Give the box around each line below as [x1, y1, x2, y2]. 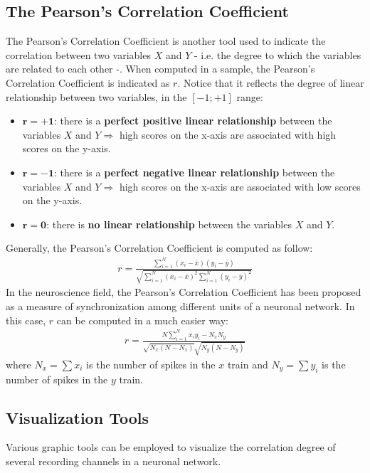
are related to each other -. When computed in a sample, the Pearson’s [6, 61, 315, 76]
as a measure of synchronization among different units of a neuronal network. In [6, 299, 355, 314]
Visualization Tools [6, 406, 149, 428]
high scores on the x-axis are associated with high [119, 127, 337, 142]
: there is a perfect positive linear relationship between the [54, 113, 332, 128]
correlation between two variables [6, 47, 151, 62]
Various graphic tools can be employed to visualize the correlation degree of [6, 440, 336, 455]
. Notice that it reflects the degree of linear [177, 75, 364, 90]
